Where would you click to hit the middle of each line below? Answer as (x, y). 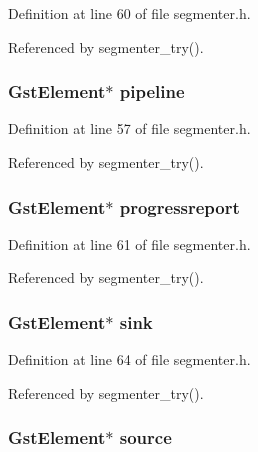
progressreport (179, 206)
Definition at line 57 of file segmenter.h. (129, 128)
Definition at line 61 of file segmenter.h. (129, 243)
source (145, 437)
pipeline (152, 91)
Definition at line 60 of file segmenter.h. (129, 13)
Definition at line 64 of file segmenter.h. (129, 359)
